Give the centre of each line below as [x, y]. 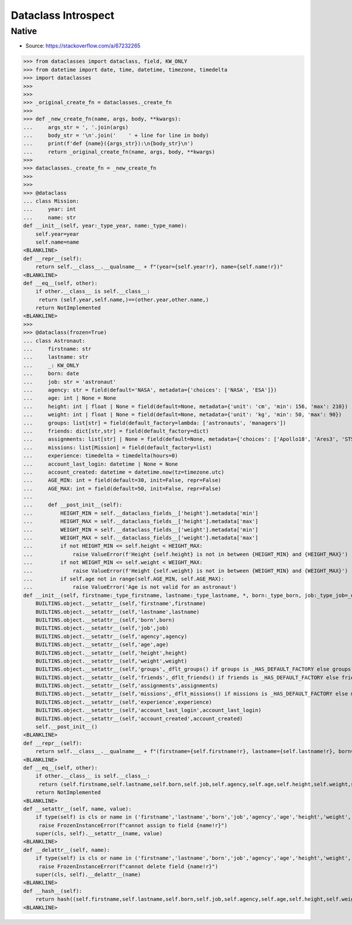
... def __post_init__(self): [73, 505]
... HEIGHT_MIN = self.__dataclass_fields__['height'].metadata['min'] [141, 513]
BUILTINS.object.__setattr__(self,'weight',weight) [111, 661]
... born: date [51, 374]
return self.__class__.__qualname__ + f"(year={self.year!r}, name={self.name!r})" [159, 267]
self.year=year [57, 234]
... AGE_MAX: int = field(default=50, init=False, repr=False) [122, 488]
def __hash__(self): [53, 891]
